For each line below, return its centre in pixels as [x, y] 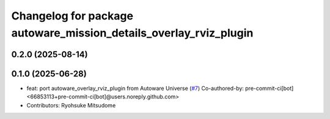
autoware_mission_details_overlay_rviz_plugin [132, 33]
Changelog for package [72, 16]
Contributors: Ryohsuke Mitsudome [71, 105]
